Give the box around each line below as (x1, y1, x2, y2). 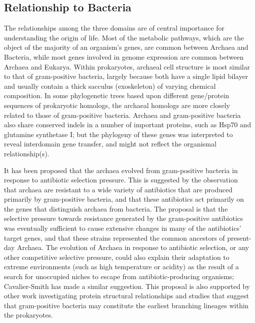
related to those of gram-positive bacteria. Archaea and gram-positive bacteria (4, 109, 241, 120)
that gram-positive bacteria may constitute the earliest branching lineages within (4, 300, 249, 310)
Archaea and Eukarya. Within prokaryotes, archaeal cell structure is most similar (4, 61, 250, 72)
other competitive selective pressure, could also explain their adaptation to (4, 251, 230, 262)
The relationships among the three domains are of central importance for (4, 23, 224, 33)
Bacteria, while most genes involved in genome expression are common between (4, 51, 244, 62)
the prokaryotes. (4, 310, 53, 320)
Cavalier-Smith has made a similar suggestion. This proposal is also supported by (4, 281, 250, 291)
